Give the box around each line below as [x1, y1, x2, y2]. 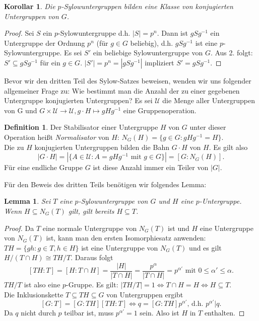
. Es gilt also [209, 141, 248, 152]
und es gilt [189, 242, 222, 253]
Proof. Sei [4, 28, 34, 38]
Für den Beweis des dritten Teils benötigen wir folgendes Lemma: [4, 179, 207, 189]
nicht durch [21, 307, 56, 318]
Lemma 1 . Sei [4, 196, 51, 206]
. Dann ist [157, 28, 188, 38]
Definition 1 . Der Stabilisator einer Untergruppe [4, 122, 158, 132]
